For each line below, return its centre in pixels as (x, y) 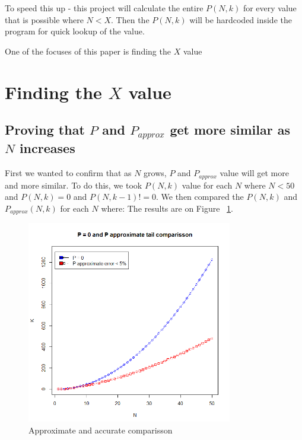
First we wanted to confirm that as (68, 173)
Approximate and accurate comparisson (101, 430)
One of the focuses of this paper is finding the (88, 51)
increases (47, 148)
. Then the (130, 19)
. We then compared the (200, 197)
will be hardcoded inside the (241, 19)
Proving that (45, 130)
